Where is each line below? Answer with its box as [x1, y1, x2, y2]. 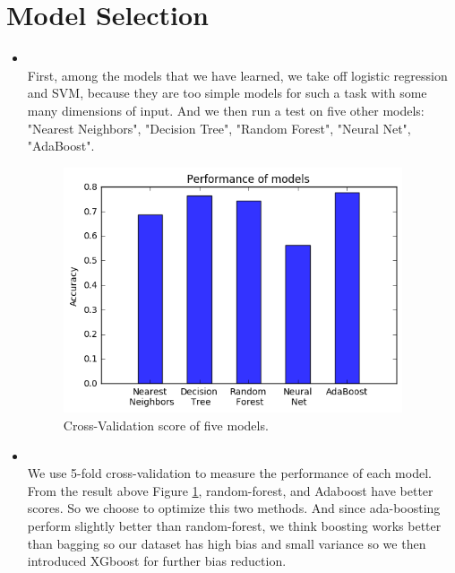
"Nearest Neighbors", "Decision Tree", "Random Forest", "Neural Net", [27, 118, 411, 137]
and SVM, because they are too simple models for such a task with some [27, 83, 427, 102]
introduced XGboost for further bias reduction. [27, 551, 287, 570]
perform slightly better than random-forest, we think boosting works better [27, 516, 442, 534]
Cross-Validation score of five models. [63, 415, 269, 434]
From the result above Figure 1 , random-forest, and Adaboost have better [27, 481, 434, 499]
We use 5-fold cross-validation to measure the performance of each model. [27, 464, 432, 482]
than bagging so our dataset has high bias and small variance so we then [27, 534, 426, 552]
